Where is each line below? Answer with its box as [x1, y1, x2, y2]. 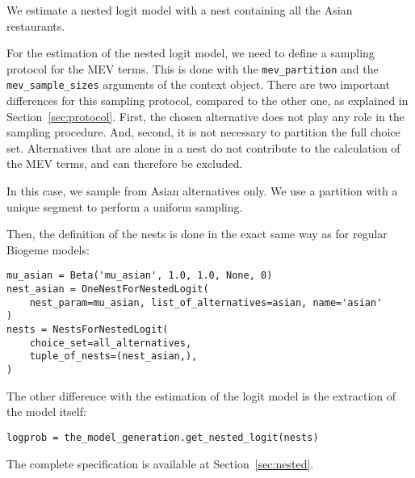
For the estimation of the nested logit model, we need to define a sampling [6, 44, 375, 61]
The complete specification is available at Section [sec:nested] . [6, 455, 314, 472]
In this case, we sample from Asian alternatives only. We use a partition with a [6, 182, 398, 199]
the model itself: [6, 403, 86, 420]
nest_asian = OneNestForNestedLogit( [6, 283, 209, 296]
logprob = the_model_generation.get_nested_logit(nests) [6, 431, 319, 443]
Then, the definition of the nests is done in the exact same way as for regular [6, 225, 388, 242]
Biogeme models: [6, 241, 90, 258]
